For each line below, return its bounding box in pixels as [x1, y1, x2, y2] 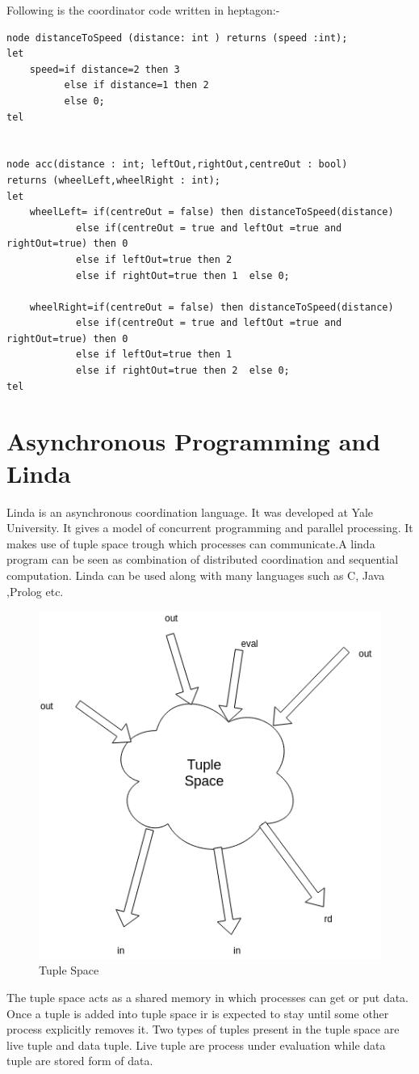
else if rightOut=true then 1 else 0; [75, 269, 290, 281]
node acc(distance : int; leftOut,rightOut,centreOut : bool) [6, 159, 348, 171]
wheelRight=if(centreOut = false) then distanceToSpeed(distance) [29, 301, 394, 313]
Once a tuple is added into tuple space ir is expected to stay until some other [6, 1004, 389, 1021]
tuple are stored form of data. [6, 1052, 153, 1069]
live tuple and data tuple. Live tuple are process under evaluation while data [6, 1036, 386, 1053]
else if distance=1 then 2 [64, 79, 209, 91]
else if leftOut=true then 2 [75, 253, 233, 265]
